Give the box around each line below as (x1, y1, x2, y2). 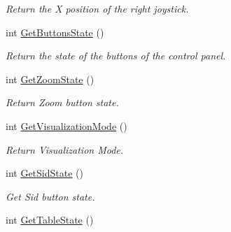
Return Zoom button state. (6, 95, 119, 110)
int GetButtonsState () (6, 24, 104, 39)
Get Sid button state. (6, 189, 95, 203)
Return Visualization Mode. (6, 142, 124, 157)
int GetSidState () (6, 166, 83, 180)
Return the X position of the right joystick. (6, 1, 189, 15)
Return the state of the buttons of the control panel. (6, 48, 226, 63)
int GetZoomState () (6, 71, 94, 86)
